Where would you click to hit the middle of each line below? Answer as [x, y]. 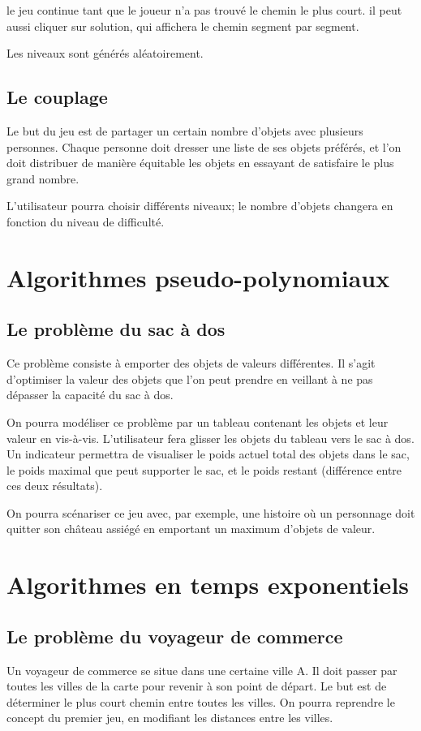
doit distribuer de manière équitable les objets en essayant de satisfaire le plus [200, 163]
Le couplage [57, 97]
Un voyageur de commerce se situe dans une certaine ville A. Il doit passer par [202, 670]
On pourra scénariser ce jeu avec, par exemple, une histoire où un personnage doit [211, 512]
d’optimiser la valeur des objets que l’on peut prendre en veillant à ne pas [190, 378]
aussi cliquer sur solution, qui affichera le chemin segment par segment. [183, 26]
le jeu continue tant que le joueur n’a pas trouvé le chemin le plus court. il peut [204, 10]
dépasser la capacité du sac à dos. [90, 395]
